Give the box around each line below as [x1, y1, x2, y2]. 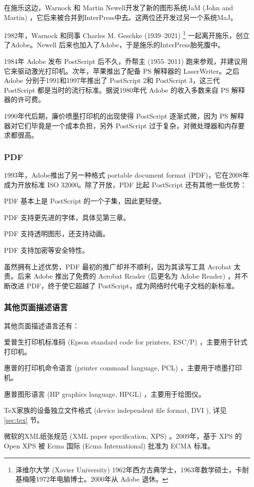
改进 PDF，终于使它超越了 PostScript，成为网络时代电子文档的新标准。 [10, 280, 239, 290]
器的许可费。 [4, 94, 45, 104]
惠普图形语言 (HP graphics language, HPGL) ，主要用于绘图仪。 [4, 388, 206, 399]
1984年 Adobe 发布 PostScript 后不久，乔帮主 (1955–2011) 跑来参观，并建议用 [4, 56, 248, 66]
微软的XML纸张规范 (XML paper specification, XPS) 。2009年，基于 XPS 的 [4, 431, 242, 441]
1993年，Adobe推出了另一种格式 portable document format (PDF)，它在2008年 [4, 170, 249, 180]
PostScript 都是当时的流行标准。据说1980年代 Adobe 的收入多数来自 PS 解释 [4, 84, 245, 95]
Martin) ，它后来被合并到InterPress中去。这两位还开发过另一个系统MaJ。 [4, 12, 237, 22]
